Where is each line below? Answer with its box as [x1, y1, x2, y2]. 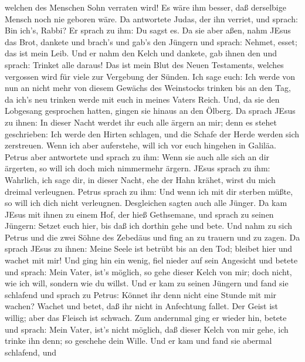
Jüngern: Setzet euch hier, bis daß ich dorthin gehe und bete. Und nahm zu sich [5, 219, 293, 232]
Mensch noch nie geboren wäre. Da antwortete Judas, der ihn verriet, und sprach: [5, 12, 298, 25]
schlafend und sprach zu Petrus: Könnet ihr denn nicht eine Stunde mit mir [5, 288, 277, 300]
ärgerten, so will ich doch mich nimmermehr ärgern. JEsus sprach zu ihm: [5, 162, 270, 174]
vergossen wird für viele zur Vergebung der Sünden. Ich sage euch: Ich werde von [5, 70, 296, 82]
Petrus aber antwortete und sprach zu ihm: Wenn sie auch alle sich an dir [5, 150, 270, 163]
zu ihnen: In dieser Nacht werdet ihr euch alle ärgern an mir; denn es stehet [5, 116, 277, 128]
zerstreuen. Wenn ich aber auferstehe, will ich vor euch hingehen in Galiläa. [5, 139, 276, 151]
